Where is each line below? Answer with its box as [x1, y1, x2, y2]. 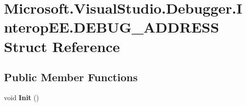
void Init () [4, 92, 39, 102]
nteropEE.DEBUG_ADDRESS [4, 17, 219, 37]
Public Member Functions [4, 70, 138, 85]
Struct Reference [4, 36, 120, 56]
